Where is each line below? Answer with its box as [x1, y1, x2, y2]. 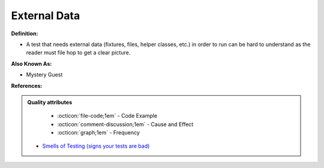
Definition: [11, 30, 38, 37]
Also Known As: [11, 60, 52, 67]
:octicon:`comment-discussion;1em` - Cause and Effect [57, 120, 194, 128]
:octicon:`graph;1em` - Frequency [57, 129, 140, 136]
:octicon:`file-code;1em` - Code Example [57, 112, 158, 120]
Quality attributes [27, 99, 72, 106]
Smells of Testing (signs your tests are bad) [42, 142, 150, 149]
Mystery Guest [26, 71, 63, 78]
